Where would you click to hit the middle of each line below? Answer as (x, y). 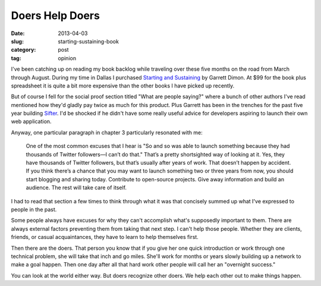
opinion (67, 58)
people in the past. (34, 209)
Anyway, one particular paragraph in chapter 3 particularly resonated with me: (107, 132)
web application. (31, 121)
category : (23, 50)
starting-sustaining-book (88, 41)
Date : (18, 33)
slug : (17, 41)
